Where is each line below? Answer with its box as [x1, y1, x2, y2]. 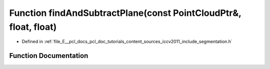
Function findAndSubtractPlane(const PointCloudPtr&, [9, 7, 241, 18]
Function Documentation [9, 52, 88, 60]
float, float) [9, 21, 57, 32]
